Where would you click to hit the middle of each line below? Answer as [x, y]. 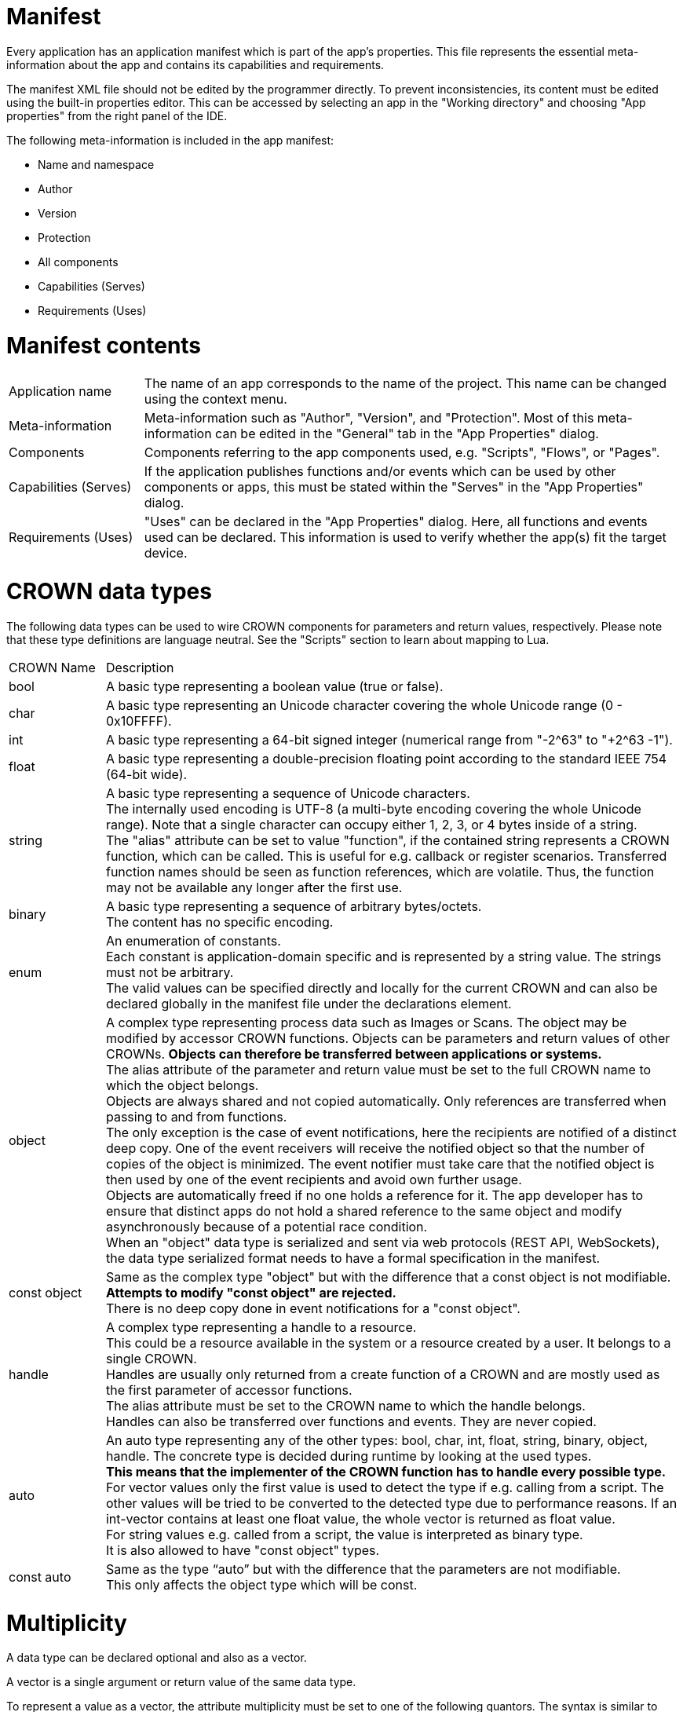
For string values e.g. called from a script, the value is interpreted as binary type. [344, 1534]
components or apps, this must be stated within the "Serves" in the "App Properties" [394, 487]
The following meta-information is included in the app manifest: [170, 140]
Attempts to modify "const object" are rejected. [251, 1292]
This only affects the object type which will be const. [261, 1584]
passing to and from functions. [196, 1116]
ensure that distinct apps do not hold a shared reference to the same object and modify [364, 1211]
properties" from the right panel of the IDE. [117, 115]
